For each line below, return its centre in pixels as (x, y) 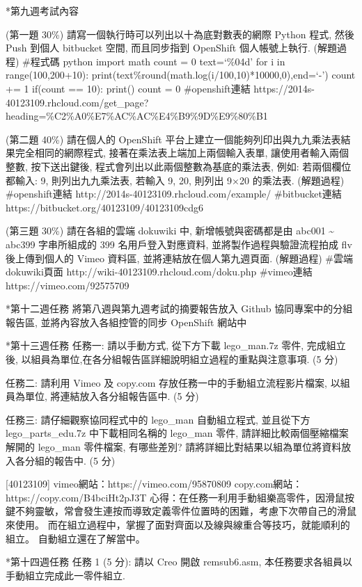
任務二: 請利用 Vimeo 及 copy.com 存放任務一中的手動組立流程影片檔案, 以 (173, 382)
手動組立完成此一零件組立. (65, 575)
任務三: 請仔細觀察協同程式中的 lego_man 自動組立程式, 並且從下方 (158, 419)
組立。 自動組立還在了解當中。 (76, 538)
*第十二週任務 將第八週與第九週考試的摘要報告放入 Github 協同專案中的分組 (179, 308)
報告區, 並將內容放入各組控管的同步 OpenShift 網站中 (126, 322)
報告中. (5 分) (85, 460)
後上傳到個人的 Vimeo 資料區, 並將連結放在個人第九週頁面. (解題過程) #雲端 (179, 258)
